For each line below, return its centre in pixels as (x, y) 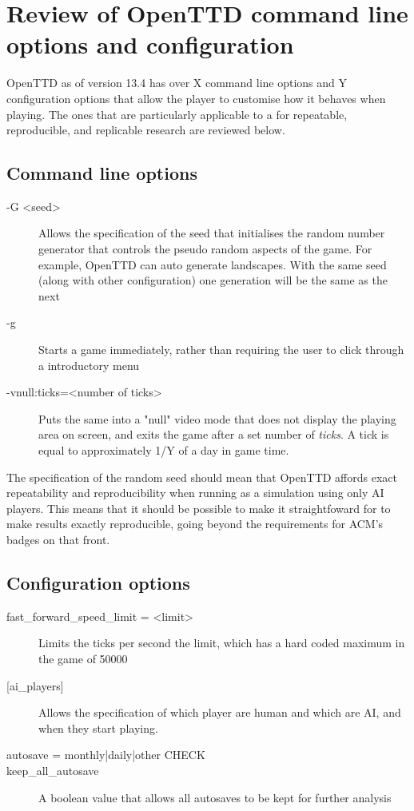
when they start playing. (98, 728)
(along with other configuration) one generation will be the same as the (213, 280)
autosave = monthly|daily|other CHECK (106, 755)
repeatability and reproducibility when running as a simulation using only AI (195, 493)
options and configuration (150, 44)
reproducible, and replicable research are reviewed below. (146, 130)
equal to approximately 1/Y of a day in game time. (164, 450)
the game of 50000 (83, 658)
